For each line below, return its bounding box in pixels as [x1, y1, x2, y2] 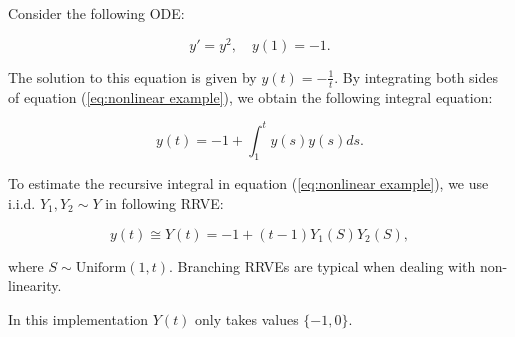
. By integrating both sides [334, 66, 499, 87]
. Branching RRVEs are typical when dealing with [169, 255, 476, 276]
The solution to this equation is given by [8, 66, 257, 87]
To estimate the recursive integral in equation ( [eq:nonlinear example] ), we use [8, 173, 489, 194]
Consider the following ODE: [8, 3, 185, 23]
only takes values [195, 308, 299, 329]
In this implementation [8, 308, 149, 329]
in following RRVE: [105, 192, 224, 213]
